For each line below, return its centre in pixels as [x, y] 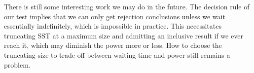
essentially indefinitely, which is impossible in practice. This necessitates [113, 26]
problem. [17, 64]
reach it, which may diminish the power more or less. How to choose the [113, 45]
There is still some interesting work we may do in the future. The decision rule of [127, 6]
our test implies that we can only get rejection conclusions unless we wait [115, 16]
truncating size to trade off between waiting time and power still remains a [117, 55]
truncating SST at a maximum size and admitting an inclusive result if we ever [124, 35]
